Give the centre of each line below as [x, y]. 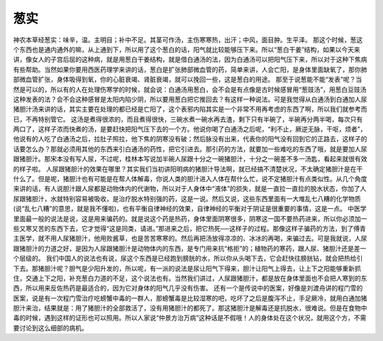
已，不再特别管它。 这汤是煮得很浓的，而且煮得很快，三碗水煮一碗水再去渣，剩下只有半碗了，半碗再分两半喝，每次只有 [188, 119]
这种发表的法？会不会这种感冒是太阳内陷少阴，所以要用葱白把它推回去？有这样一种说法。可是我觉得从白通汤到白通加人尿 [190, 99]
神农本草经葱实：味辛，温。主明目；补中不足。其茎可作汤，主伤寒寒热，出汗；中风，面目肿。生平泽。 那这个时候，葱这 [188, 40]
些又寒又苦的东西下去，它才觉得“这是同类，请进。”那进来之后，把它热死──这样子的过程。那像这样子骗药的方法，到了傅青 [190, 228]
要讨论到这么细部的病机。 [50, 328]
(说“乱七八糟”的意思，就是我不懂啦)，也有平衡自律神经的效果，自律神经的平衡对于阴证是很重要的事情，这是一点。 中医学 [190, 209]
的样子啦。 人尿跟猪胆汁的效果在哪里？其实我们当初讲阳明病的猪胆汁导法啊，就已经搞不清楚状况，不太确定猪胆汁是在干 [188, 169]
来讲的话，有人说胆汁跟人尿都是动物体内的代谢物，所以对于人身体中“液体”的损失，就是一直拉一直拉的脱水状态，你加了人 [190, 189]
